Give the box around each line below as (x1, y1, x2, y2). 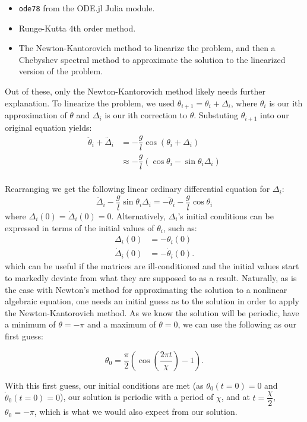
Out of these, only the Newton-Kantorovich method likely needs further (5, 85, 265, 97)
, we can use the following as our (178, 318, 297, 330)
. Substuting (194, 109, 238, 121)
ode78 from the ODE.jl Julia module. (18, 2, 155, 14)
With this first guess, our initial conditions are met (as (5, 379, 204, 391)
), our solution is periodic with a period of (60, 390, 214, 403)
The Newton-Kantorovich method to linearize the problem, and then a (18, 42, 276, 54)
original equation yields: (5, 121, 92, 133)
